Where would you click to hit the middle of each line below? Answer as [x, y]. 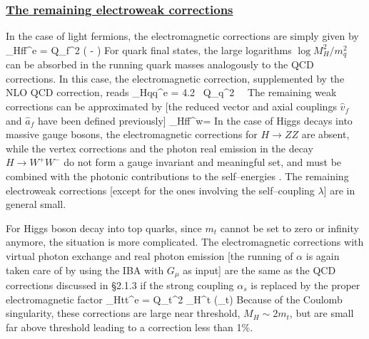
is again [323, 255]
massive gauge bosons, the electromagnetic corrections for [132, 134]
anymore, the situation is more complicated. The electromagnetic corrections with [185, 242]
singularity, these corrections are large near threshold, [123, 313]
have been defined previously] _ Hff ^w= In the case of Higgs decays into [195, 120]
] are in [339, 190]
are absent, [325, 134]
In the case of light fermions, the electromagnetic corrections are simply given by [182, 36]
